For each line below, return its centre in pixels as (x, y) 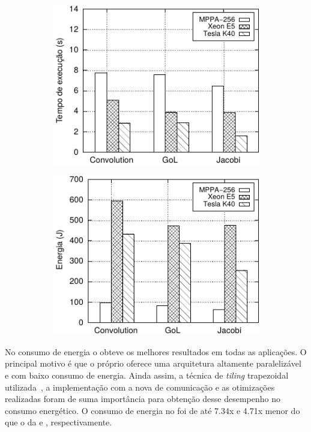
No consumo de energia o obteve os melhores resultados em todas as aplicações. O (156, 351)
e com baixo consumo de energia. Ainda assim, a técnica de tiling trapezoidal (147, 375)
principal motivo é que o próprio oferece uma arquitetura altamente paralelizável (153, 363)
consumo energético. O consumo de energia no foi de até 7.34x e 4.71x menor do (152, 410)
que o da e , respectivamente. (59, 422)
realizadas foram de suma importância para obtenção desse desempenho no (143, 399)
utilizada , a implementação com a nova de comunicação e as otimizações (140, 387)
